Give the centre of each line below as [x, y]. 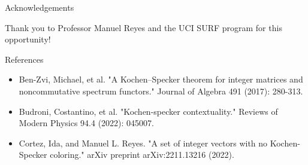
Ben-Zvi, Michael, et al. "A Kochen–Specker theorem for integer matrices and [161, 79]
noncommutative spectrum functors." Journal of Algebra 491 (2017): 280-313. [161, 91]
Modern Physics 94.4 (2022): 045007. [86, 123]
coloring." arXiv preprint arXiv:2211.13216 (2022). [142, 155]
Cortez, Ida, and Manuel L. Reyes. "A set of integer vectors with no [143, 143]
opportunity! [28, 39]
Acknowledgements [40, 7]
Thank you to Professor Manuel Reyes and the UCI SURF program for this [144, 27]
